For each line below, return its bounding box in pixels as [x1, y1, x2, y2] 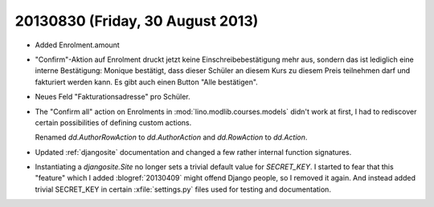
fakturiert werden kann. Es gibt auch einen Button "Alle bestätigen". [35, 77, 259, 87]
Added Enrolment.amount [35, 40, 120, 50]
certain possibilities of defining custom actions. [35, 117, 192, 128]
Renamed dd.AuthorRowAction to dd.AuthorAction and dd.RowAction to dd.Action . [35, 132, 308, 142]
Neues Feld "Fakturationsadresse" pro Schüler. [35, 92, 190, 102]
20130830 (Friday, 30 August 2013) [14, 12, 259, 30]
